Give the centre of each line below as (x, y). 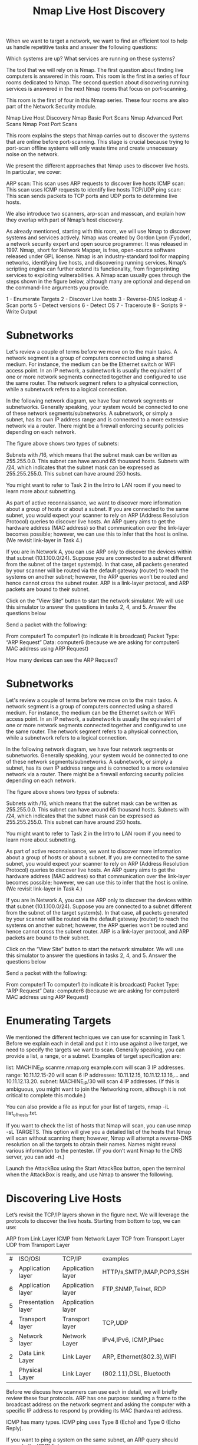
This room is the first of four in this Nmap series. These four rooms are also (97, 100)
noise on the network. (33, 154)
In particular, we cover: (34, 172)
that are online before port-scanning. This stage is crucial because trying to (98, 142)
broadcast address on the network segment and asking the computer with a (98, 1404)
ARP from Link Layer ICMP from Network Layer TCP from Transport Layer (95, 1239)
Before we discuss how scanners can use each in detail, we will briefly (92, 1392)
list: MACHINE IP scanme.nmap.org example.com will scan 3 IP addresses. (95, 1068)
